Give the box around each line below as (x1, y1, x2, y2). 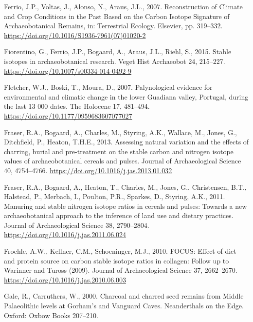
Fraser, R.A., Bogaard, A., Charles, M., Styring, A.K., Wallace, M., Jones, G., (4, 127, 237, 137)
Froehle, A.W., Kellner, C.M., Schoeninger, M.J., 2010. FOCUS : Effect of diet (4, 246, 236, 256)
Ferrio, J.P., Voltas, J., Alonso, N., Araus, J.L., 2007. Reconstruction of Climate (4, 1, 243, 11)
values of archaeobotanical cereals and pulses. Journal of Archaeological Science (4, 156, 241, 166)
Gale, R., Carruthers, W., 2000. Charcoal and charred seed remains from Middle (4, 291, 244, 301)
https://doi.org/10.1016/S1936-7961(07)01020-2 (4, 30, 146, 40)
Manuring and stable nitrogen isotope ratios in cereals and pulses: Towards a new (4, 201, 247, 211)
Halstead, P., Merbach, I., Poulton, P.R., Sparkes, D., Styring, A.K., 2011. (4, 191, 225, 201)
